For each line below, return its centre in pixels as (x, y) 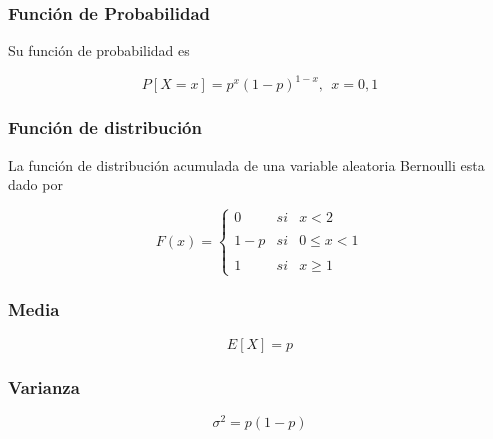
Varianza (44, 386)
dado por (35, 184)
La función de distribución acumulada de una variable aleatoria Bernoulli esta (246, 164)
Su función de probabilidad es (99, 50)
